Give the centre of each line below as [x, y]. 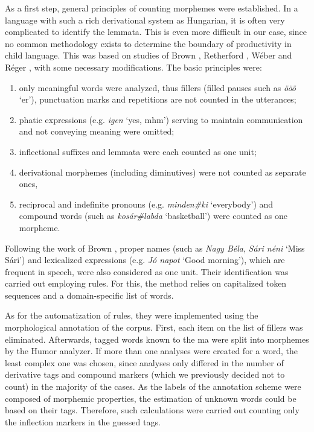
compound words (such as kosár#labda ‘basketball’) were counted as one [153, 216]
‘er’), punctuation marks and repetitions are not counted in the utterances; [158, 99]
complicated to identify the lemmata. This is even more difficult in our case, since [156, 32]
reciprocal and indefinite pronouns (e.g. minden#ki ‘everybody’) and [146, 204]
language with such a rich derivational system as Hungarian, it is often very [145, 20]
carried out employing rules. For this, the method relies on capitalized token [146, 283]
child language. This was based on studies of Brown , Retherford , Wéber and [149, 55]
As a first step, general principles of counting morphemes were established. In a [152, 8]
